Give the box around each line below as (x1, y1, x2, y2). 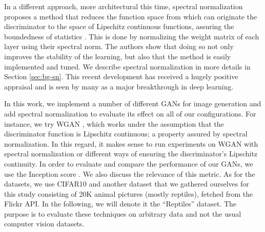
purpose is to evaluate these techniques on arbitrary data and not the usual (4, 208, 241, 219)
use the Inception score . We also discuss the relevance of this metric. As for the (4, 168, 255, 179)
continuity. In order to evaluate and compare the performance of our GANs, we (4, 158, 253, 169)
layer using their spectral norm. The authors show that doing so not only (4, 41, 234, 52)
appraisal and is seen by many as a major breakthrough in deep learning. (4, 81, 234, 91)
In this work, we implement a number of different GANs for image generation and (4, 98, 261, 109)
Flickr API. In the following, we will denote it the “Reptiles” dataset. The (4, 198, 237, 209)
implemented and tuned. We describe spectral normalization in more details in (4, 61, 251, 72)
